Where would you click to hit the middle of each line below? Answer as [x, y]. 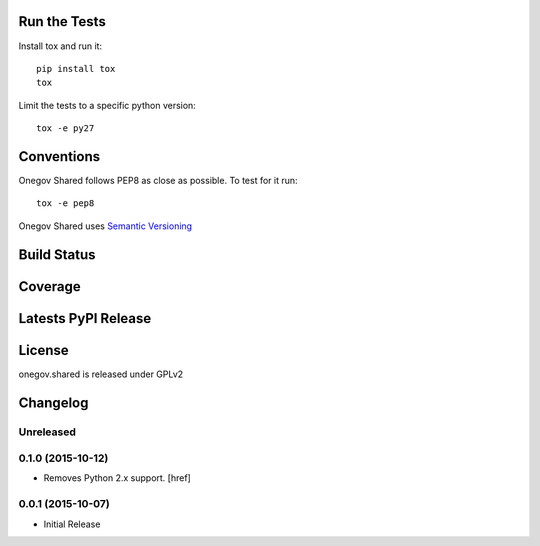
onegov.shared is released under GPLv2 [101, 374]
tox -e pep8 [65, 203]
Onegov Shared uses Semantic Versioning [105, 226]
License [43, 350]
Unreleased [47, 432]
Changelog [53, 402]
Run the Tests [62, 21]
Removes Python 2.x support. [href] [117, 478]
